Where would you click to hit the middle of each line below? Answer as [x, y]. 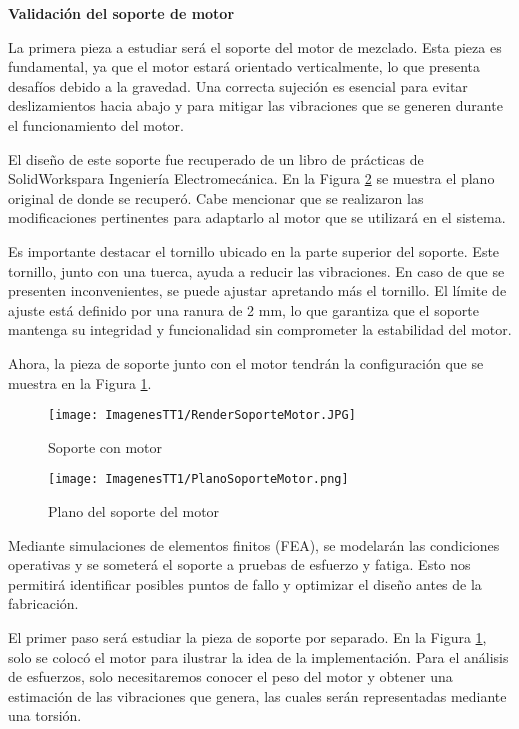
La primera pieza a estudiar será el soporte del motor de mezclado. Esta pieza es [255, 46]
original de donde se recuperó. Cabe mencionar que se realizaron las [216, 197]
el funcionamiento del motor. [96, 124]
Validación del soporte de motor [121, 13]
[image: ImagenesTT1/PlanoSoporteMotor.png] [198, 479]
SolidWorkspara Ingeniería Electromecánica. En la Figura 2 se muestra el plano [251, 178]
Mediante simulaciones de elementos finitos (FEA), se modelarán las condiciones [254, 544]
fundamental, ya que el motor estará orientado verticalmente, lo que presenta [244, 66]
